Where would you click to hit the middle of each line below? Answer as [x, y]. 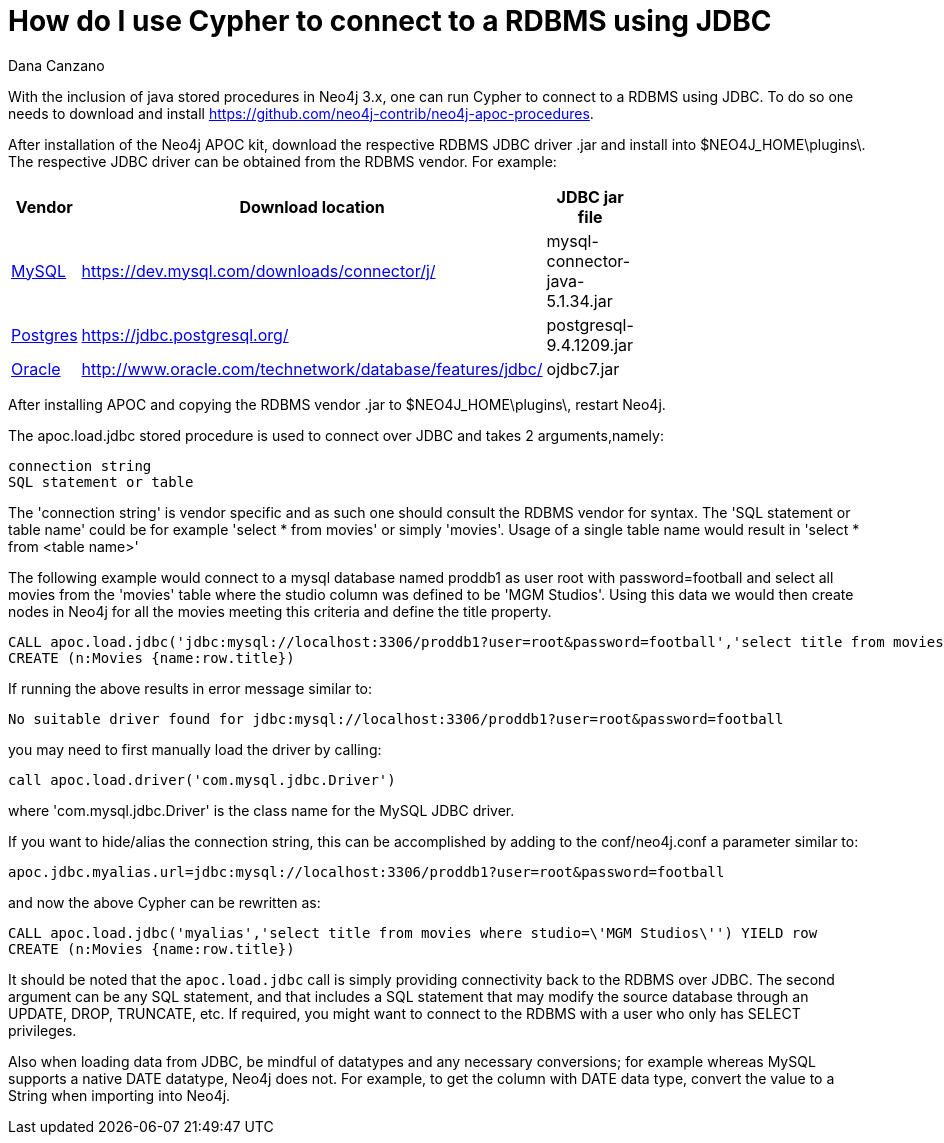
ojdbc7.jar [583, 368]
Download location [312, 206]
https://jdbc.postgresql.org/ [185, 334]
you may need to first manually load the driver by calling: [195, 749]
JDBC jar [590, 196]
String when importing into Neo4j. [119, 1095]
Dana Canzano [56, 65]
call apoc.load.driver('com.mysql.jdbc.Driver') [202, 779]
